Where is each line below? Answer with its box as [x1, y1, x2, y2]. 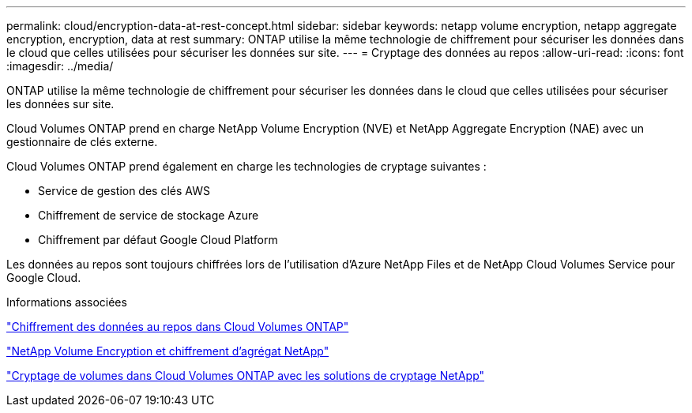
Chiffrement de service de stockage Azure [38, 208, 259, 222]
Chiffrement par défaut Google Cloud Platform [38, 233, 278, 246]
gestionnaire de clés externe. [6, 135, 158, 148]
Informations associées [6, 295, 127, 309]
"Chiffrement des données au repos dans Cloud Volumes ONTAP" [6, 320, 349, 333]
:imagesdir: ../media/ [6, 59, 114, 73]
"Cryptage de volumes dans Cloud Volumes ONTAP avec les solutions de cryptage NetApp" [6, 369, 485, 382]
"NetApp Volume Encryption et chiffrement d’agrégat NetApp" [6, 344, 329, 358]
